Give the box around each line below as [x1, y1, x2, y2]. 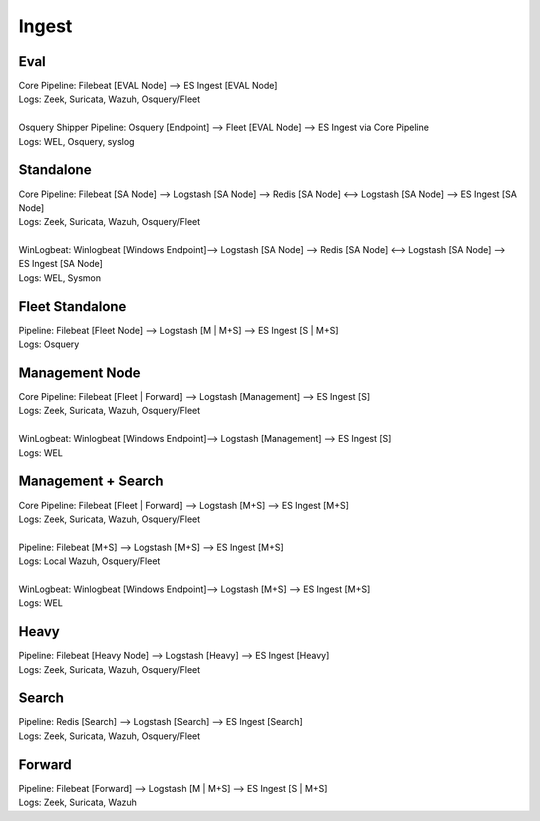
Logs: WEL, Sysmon [18, 271, 102, 284]
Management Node [18, 364, 141, 381]
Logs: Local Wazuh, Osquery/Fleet [18, 555, 161, 567]
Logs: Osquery [18, 338, 80, 350]
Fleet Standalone [18, 298, 127, 315]
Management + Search [18, 473, 164, 490]
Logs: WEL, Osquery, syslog [18, 135, 135, 147]
